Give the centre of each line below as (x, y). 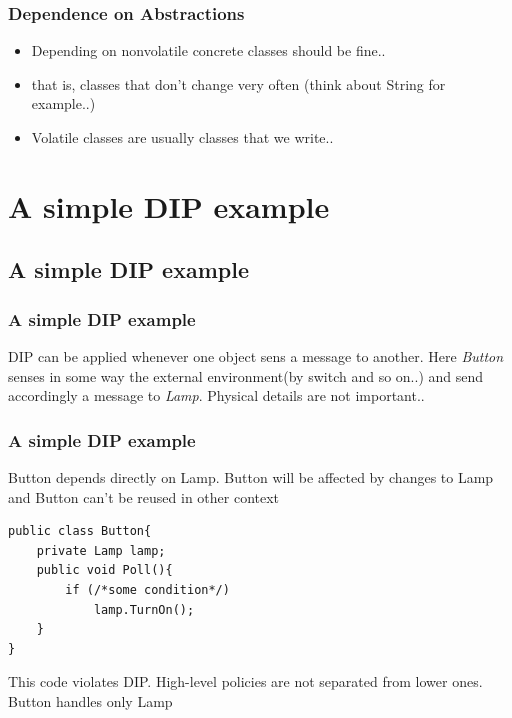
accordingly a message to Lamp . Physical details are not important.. (216, 395)
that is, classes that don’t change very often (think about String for (238, 83)
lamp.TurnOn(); (144, 609)
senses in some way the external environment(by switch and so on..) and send (246, 375)
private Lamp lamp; (101, 550)
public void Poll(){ (104, 570)
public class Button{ (80, 531)
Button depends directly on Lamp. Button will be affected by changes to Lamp (251, 476)
